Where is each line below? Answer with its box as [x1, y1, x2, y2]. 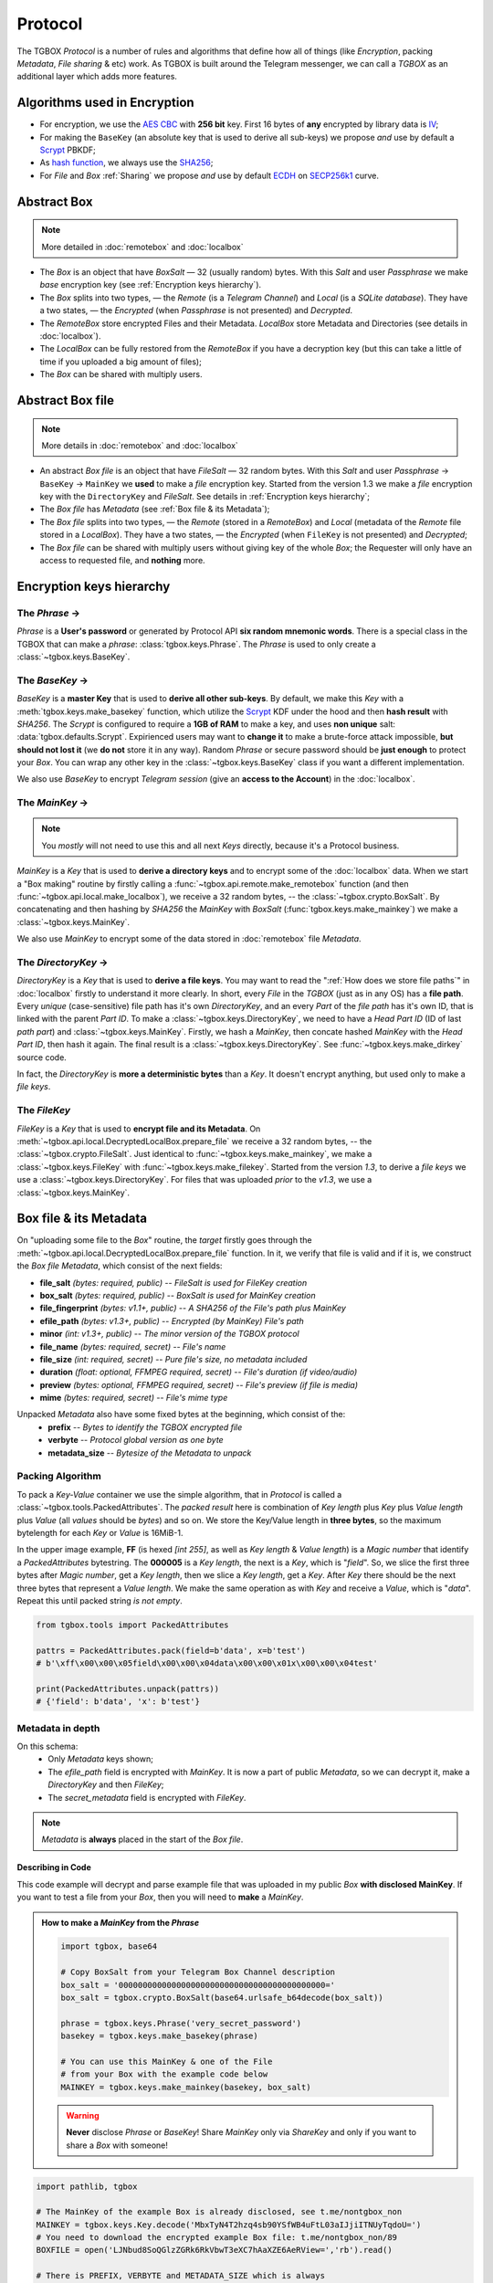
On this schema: [16, 1741, 79, 1752]
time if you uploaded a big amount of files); [39, 356, 203, 367]
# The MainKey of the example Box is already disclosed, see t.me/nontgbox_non [36, 2206, 403, 2217]
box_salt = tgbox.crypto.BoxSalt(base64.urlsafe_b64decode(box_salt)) [60, 1993, 383, 2004]
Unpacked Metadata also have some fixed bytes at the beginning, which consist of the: [16, 1409, 346, 1420]
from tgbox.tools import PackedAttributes [36, 1619, 229, 1630]
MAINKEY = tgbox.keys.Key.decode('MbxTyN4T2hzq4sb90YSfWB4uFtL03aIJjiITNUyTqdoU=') [36, 2219, 422, 2230]
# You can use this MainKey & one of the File [60, 2057, 273, 2067]
